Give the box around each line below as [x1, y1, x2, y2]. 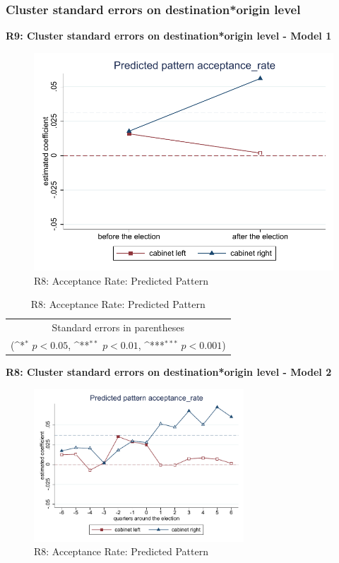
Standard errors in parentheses [52, 320, 185, 335]
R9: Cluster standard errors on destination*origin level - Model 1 [6, 28, 332, 43]
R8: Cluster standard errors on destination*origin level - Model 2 [6, 365, 332, 379]
